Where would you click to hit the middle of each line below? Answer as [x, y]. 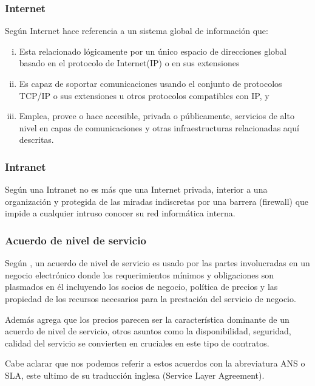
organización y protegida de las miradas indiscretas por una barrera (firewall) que [157, 201]
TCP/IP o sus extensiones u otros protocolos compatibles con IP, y [144, 95]
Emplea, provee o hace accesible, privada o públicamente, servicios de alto [157, 116]
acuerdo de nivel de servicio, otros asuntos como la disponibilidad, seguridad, [148, 331]
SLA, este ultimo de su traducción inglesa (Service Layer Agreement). [135, 375]
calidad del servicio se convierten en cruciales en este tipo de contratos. [137, 343]
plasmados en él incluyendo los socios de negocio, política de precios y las [141, 287]
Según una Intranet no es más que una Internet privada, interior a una [136, 189]
